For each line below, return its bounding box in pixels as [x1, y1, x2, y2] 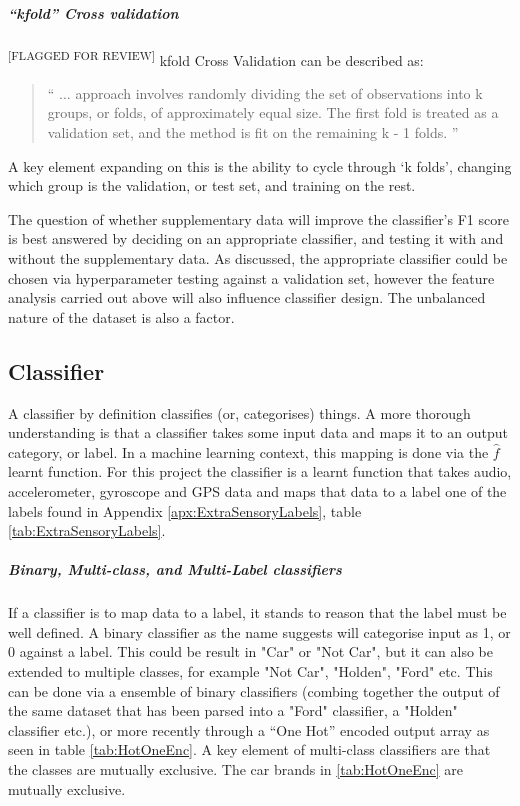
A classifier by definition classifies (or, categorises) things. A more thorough [8, 402, 471, 423]
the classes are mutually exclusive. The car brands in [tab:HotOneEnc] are [8, 759, 463, 780]
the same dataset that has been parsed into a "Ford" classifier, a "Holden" [8, 700, 458, 721]
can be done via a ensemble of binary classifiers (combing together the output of [8, 680, 500, 701]
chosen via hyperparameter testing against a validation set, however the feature [8, 267, 495, 288]
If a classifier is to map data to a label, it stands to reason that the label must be [8, 602, 507, 623]
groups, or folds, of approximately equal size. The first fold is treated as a [47, 102, 499, 123]
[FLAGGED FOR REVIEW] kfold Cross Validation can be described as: [8, 46, 424, 70]
